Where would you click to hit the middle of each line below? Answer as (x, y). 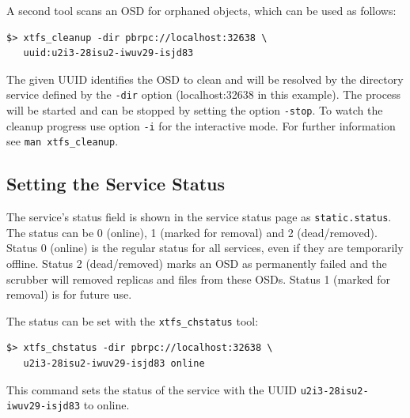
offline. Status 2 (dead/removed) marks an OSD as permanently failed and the (197, 264)
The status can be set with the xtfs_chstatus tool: (133, 320)
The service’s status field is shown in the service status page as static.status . (199, 217)
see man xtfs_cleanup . (63, 141)
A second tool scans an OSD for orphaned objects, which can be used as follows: (201, 10)
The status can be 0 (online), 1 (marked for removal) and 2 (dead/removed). (192, 232)
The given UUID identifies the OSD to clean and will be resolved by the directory (205, 79)
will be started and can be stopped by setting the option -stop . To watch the (195, 110)
